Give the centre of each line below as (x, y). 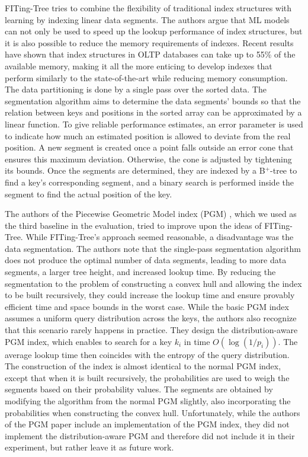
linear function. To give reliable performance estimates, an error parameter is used (154, 124)
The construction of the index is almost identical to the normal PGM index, (143, 366)
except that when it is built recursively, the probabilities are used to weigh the (147, 377)
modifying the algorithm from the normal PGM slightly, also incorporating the (148, 401)
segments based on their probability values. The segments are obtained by (139, 389)
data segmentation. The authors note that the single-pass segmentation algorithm (153, 248)
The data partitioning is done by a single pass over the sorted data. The (136, 89)
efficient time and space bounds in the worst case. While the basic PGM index (147, 306)
